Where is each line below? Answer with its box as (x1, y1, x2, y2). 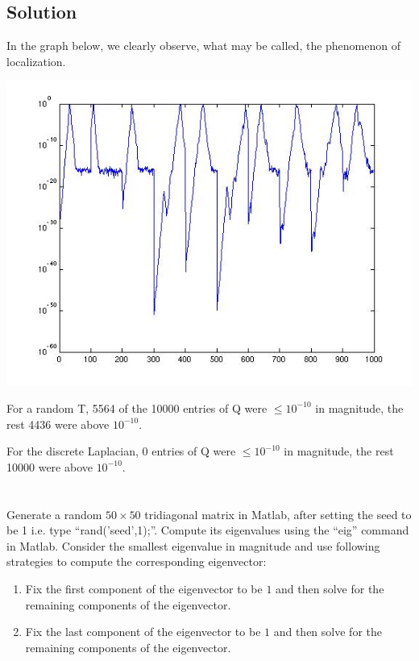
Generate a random (6, 505, 102, 522)
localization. (6, 52, 66, 69)
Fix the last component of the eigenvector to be (25, 623, 261, 640)
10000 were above (6, 458, 93, 475)
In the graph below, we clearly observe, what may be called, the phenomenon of (6, 37, 401, 54)
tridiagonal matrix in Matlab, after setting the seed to (144, 505, 412, 522)
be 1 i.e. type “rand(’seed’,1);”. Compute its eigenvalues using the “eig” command (6, 522, 409, 538)
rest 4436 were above (6, 415, 110, 432)
